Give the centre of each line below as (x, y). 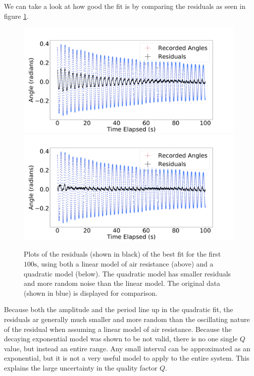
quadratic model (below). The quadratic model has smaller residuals (127, 273)
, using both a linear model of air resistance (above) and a (125, 263)
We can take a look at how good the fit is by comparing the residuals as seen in (125, 6)
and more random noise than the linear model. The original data (122, 283)
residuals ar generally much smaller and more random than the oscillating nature (127, 319)
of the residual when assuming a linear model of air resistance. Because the (118, 329)
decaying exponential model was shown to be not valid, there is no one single (121, 339)
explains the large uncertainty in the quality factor (81, 367)
